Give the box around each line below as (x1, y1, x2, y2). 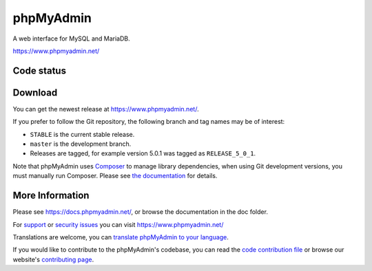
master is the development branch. (30, 140, 132, 148)
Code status (12, 65, 67, 76)
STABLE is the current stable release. (30, 130, 135, 138)
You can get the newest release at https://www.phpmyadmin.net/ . (12, 105, 199, 113)
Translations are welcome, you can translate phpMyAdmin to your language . (12, 232, 229, 241)
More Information (12, 190, 90, 202)
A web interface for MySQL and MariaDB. (12, 34, 130, 43)
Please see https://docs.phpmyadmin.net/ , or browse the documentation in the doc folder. (12, 208, 269, 216)
